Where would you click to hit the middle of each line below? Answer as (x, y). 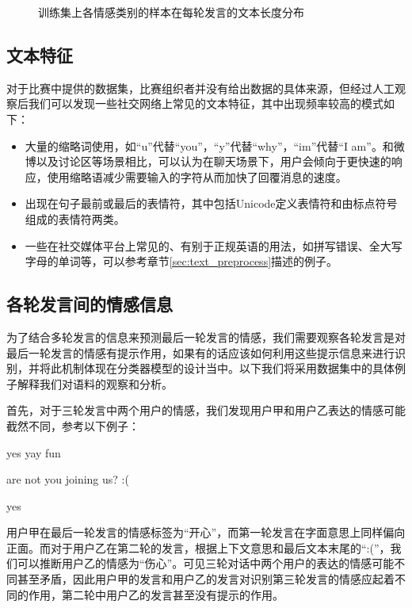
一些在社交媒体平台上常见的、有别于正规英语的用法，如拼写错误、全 (202, 245)
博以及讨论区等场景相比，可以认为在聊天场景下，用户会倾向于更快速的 (208, 161)
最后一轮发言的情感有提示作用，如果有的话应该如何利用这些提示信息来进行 (200, 352)
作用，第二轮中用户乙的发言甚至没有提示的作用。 (156, 594)
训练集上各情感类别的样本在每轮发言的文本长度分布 (171, 12)
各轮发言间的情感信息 (90, 304)
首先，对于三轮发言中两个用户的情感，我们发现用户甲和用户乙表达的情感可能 (206, 410)
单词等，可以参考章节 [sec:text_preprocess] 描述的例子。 (198, 261)
